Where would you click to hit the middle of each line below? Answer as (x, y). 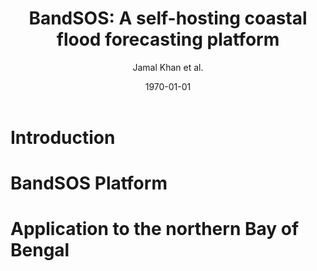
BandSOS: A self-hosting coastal (168, 18)
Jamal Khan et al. (168, 67)
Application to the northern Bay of (155, 229)
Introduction (63, 137)
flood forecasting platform (168, 39)
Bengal (40, 250)
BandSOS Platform (89, 183)
